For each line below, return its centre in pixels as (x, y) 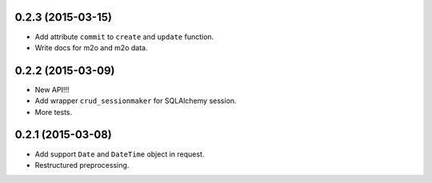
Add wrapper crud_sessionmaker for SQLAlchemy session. (136, 101)
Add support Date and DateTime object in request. (120, 154)
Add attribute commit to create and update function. (124, 37)
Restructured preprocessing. (82, 165)
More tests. (54, 112)
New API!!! (52, 90)
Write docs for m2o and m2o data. (91, 47)
